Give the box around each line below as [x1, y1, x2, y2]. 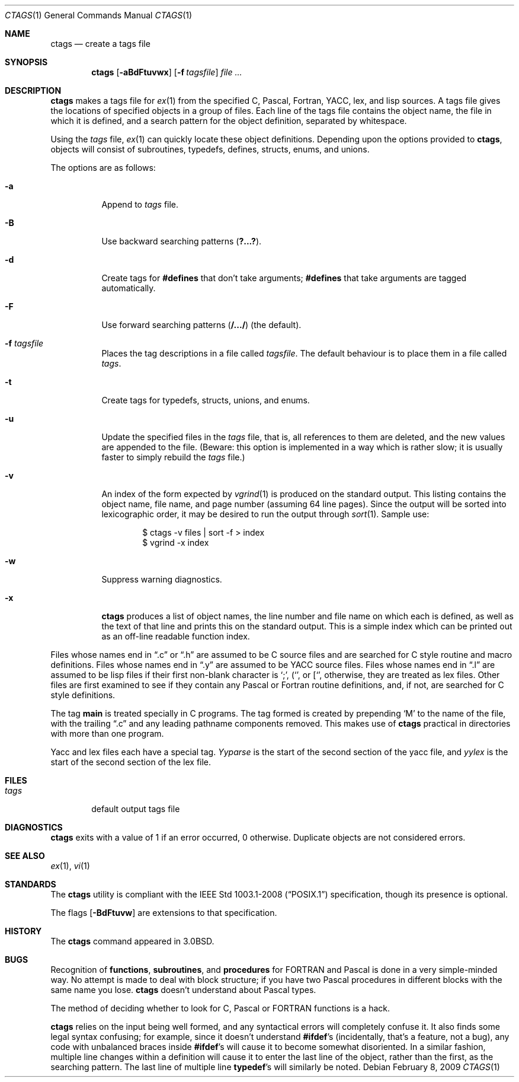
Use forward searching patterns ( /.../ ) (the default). [101, 320, 302, 330]
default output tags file [91, 804, 180, 814]
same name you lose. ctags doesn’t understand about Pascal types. [50, 985, 316, 995]
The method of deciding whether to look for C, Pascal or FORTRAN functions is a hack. [50, 1003, 390, 1013]
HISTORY [5, 926, 42, 936]
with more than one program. [50, 728, 164, 739]
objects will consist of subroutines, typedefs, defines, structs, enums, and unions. [50, 144, 370, 154]
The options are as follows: [50, 163, 156, 173]
